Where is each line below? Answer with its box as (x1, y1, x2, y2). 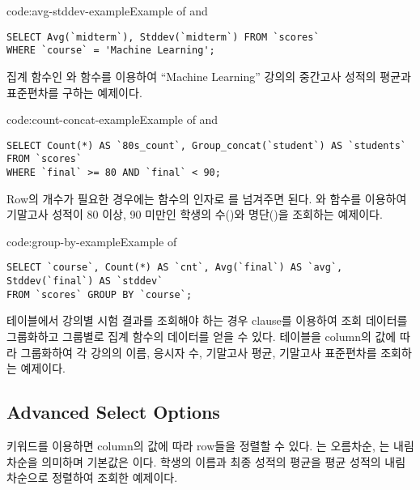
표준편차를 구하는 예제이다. (6, 83, 142, 100)
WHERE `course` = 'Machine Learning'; (6, 45, 215, 57)
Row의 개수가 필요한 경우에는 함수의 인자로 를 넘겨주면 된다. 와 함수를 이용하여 (6, 190, 407, 207)
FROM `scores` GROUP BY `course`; (6, 288, 193, 300)
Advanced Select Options (6, 399, 220, 424)
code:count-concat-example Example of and (6, 111, 218, 128)
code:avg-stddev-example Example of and (6, 2, 208, 19)
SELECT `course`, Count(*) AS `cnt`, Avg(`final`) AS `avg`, (6, 262, 343, 274)
